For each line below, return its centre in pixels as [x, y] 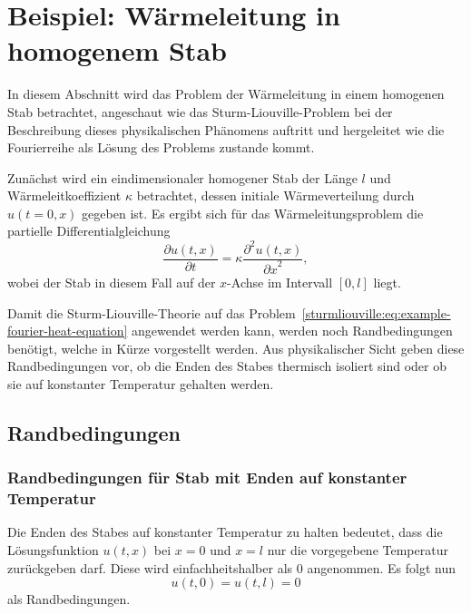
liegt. [387, 282]
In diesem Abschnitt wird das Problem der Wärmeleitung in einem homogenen [226, 94]
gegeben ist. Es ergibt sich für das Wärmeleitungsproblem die [253, 213]
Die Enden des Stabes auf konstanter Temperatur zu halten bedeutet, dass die [225, 532]
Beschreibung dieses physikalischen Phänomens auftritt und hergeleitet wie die [226, 129]
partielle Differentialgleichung [89, 231]
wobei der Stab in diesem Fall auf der [112, 282]
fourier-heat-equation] [68, 331]
